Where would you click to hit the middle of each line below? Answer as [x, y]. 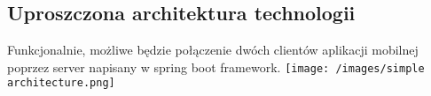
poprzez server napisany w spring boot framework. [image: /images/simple [216, 66]
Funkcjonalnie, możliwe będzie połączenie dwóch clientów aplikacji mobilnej [213, 50]
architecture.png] [61, 83]
